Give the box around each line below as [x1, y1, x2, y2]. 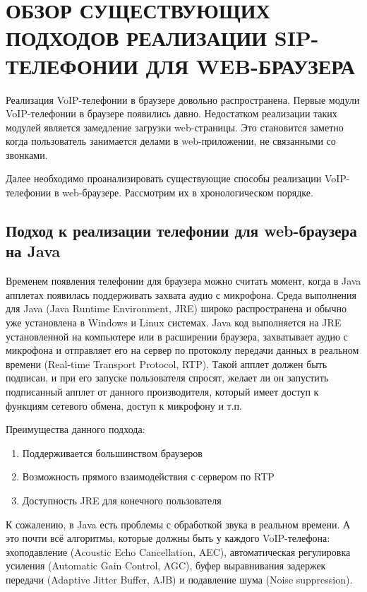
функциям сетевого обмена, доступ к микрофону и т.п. [6, 398, 242, 413]
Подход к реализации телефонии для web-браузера [6, 220, 357, 242]
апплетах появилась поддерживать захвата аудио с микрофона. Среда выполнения [6, 287, 357, 302]
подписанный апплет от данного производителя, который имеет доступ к [6, 384, 319, 398]
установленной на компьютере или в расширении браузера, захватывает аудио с [6, 328, 348, 343]
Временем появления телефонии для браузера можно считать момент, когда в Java [6, 273, 361, 288]
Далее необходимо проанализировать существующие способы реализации [6, 171, 322, 186]
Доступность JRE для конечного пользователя [22, 492, 222, 507]
